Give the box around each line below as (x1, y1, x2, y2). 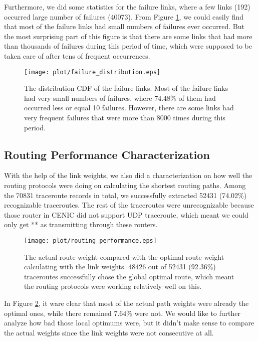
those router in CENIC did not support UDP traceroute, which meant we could (4, 209, 248, 220)
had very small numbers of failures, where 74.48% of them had (24, 92, 216, 103)
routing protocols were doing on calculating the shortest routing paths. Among (4, 180, 246, 190)
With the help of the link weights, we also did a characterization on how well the (4, 170, 252, 181)
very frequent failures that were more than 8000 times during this (24, 112, 225, 122)
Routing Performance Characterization (4, 146, 210, 162)
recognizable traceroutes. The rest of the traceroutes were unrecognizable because (4, 200, 254, 210)
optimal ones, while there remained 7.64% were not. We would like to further (4, 307, 240, 318)
